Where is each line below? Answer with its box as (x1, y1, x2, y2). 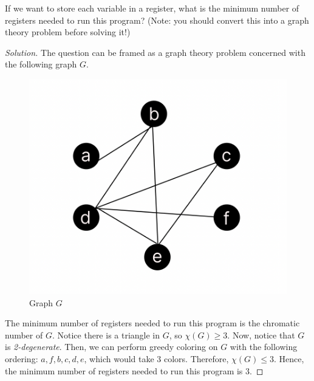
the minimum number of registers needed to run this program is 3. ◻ (5, 364, 264, 377)
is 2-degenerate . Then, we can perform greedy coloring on (5, 340, 218, 353)
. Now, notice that (227, 328, 295, 341)
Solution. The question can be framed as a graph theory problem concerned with (5, 46, 305, 58)
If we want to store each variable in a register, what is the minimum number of (5, 2, 299, 14)
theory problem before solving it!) (5, 26, 131, 38)
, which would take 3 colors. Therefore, (84, 352, 229, 365)
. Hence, (273, 352, 304, 365)
